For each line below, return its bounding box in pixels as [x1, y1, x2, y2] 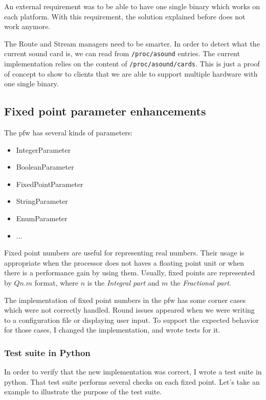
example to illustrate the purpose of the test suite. [4, 386, 162, 397]
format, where [34, 277, 79, 288]
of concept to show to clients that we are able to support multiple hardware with [4, 68, 258, 79]
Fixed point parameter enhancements [4, 103, 206, 119]
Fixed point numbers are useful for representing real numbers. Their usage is [4, 247, 245, 258]
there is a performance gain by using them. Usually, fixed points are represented [4, 267, 255, 278]
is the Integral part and [87, 277, 160, 288]
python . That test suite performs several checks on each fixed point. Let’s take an [4, 376, 260, 387]
